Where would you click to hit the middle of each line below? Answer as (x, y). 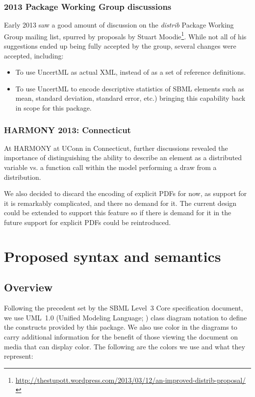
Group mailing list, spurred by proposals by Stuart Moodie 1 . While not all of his (125, 35)
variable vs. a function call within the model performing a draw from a (110, 167)
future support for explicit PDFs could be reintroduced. (88, 222)
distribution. (23, 177)
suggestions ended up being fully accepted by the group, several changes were (120, 46)
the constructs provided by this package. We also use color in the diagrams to (121, 327)
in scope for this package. (53, 108)
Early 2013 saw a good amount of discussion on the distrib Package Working (119, 25)
